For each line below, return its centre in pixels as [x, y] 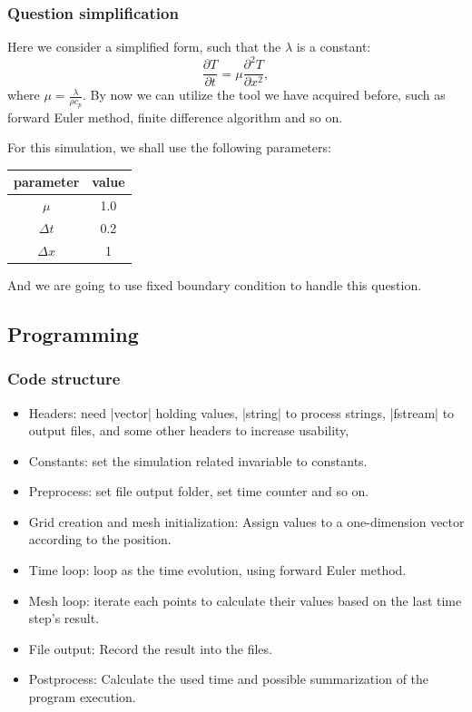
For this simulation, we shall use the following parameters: [169, 147]
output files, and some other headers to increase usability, [189, 430]
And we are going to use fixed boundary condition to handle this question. [215, 284]
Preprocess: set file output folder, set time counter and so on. [199, 491]
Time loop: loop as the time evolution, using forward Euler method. [217, 570]
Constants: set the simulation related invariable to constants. [198, 460]
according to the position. [100, 539]
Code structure [64, 379]
